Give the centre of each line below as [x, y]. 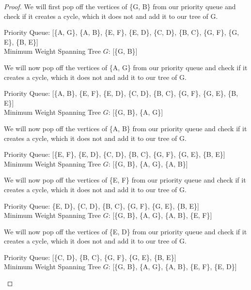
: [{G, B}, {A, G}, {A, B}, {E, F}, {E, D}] [173, 267]
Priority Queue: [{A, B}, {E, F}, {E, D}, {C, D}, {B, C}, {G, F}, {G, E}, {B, [121, 93]
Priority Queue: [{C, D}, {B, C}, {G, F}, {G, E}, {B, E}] [90, 257]
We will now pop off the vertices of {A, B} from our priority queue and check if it [125, 128]
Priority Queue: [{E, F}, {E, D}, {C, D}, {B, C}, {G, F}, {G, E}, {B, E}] [115, 154]
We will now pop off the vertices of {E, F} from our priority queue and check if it [125, 180]
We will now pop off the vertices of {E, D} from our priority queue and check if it [125, 231]
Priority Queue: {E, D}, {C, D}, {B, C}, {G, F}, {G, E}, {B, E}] [102, 206]
